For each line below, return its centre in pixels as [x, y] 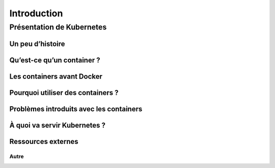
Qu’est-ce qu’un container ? [55, 60]
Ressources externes [44, 141]
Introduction [36, 13]
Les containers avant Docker [56, 76]
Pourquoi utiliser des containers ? [64, 93]
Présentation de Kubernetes [58, 27]
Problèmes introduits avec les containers [76, 109]
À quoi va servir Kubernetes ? [58, 125]
